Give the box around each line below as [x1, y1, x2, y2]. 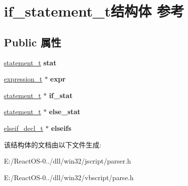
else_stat [49, 106, 81, 117]
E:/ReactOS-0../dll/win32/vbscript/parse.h [4, 172, 134, 182]
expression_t [4, 74, 42, 84]
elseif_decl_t [4, 123, 43, 133]
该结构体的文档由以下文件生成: [4, 139, 101, 149]
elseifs [51, 123, 72, 133]
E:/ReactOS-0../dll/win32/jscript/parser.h [4, 156, 131, 166]
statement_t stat [4, 57, 56, 67]
